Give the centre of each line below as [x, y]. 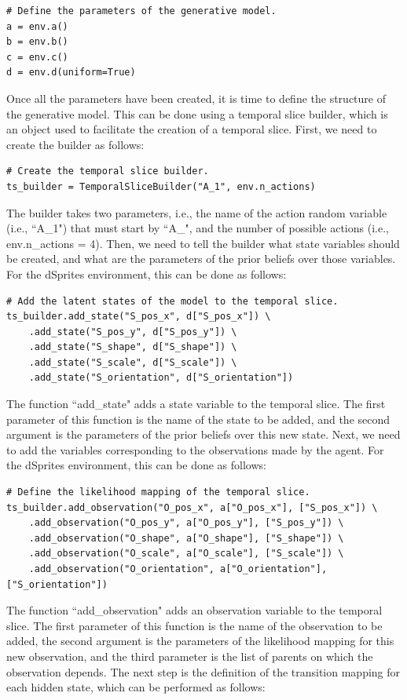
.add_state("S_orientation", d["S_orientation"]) [161, 378]
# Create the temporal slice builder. [108, 171]
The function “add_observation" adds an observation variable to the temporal [194, 610]
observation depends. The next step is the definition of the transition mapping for [203, 671]
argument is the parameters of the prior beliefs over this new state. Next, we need [203, 434]
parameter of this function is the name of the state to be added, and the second [198, 419]
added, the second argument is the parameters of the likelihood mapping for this [200, 641]
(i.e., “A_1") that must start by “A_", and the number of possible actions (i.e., [198, 228]
